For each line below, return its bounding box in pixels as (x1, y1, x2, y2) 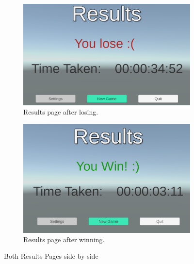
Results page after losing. (23, 107, 98, 117)
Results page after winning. (23, 234, 105, 245)
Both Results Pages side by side (4, 250, 98, 261)
